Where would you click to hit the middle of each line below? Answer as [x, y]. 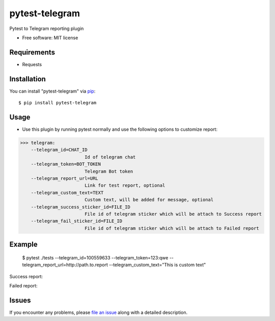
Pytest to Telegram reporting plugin [47, 28]
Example [23, 244]
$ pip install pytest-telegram [58, 103]
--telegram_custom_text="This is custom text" [157, 265]
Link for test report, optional [125, 185]
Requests [32, 64]
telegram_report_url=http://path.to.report [65, 265]
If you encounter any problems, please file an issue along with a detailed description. [99, 312]
